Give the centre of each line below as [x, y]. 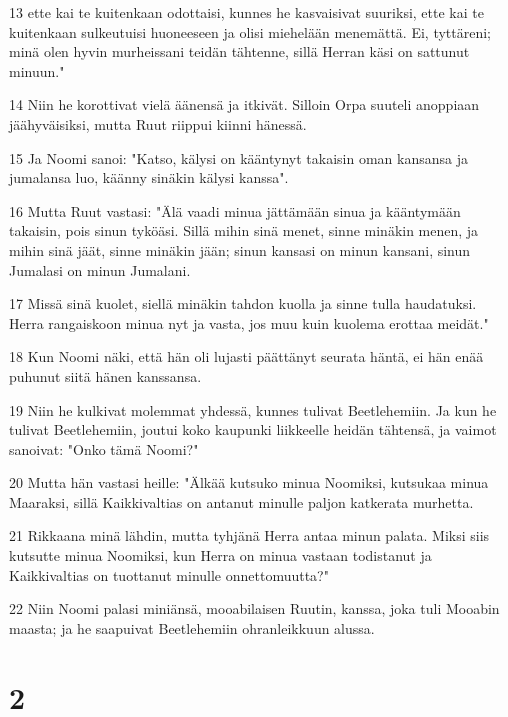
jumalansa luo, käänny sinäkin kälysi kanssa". [149, 177]
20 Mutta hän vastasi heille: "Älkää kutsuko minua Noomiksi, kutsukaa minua [249, 482]
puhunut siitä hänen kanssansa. [105, 375]
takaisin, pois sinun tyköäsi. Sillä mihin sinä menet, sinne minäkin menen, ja [244, 230]
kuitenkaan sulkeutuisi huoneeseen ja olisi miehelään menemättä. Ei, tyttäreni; [250, 31]
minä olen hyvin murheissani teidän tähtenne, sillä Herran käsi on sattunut [239, 51]
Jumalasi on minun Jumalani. [100, 269]
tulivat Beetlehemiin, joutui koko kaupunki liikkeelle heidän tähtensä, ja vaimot [253, 429]
